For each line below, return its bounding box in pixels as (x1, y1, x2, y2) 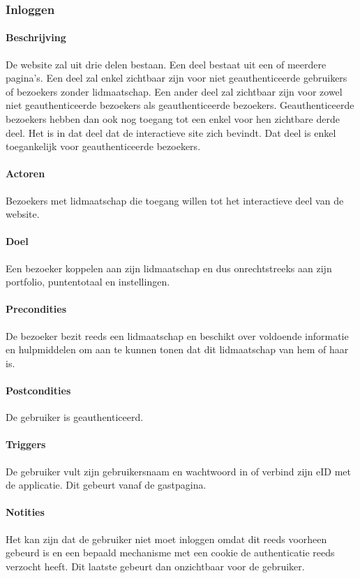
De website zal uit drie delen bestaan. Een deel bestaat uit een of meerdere (6, 57, 327, 71)
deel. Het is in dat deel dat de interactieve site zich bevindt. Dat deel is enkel (6, 125, 336, 140)
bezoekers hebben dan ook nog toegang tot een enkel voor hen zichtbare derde (6, 112, 340, 126)
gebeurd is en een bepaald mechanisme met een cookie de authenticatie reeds (6, 545, 335, 560)
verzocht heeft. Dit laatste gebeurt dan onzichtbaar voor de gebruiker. (6, 558, 305, 573)
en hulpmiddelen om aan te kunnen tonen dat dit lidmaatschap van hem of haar (6, 342, 349, 357)
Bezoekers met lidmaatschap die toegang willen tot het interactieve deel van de (6, 193, 344, 207)
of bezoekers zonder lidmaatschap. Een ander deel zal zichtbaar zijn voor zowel (6, 84, 343, 98)
